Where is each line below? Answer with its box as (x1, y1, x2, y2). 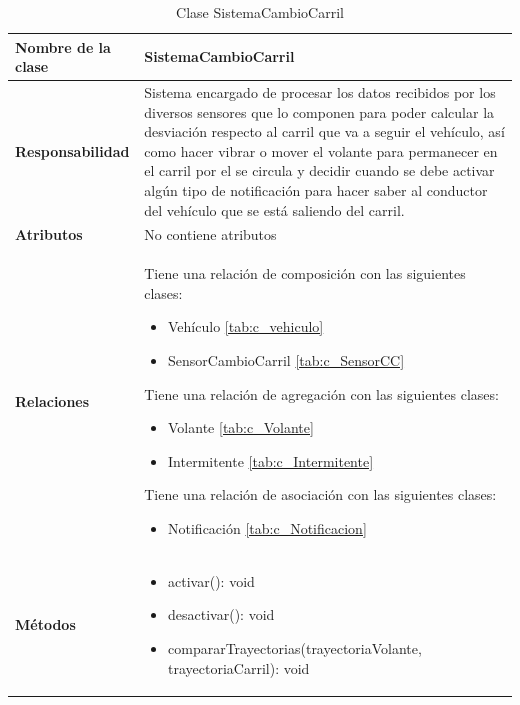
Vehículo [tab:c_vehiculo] (168, 316, 324, 337)
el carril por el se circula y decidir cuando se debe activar (144, 160, 495, 181)
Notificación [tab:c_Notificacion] (168, 518, 367, 539)
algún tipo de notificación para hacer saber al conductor (144, 180, 488, 200)
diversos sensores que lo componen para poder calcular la (144, 101, 495, 122)
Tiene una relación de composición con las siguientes (144, 263, 466, 284)
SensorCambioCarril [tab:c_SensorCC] (168, 350, 405, 371)
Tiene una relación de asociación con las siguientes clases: (144, 484, 497, 505)
